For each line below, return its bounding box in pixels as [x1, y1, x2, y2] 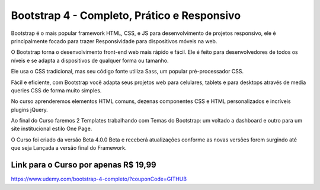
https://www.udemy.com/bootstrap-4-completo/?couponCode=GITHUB [11, 175, 187, 183]
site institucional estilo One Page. [11, 125, 92, 133]
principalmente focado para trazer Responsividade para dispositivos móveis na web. [11, 37, 217, 44]
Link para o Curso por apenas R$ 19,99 [11, 160, 156, 170]
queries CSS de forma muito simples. [11, 86, 102, 94]
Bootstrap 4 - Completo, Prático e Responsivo [11, 9, 241, 22]
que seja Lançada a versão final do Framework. [11, 144, 127, 152]
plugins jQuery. [11, 106, 49, 113]
